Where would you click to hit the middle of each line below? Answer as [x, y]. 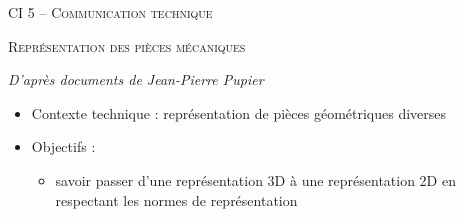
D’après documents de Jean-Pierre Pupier [136, 79]
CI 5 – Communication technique [110, 12]
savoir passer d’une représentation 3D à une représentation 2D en [255, 179]
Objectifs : [63, 146]
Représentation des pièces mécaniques [127, 45]
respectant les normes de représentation [176, 199]
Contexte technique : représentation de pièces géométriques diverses [239, 112]
